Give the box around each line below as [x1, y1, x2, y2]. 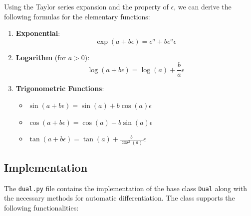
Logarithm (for [15, 52, 66, 62]
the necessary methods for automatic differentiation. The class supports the [4, 193, 235, 203]
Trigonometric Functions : [15, 83, 104, 94]
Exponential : [15, 28, 60, 38]
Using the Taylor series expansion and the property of [4, 1, 169, 11]
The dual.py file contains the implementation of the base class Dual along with [4, 183, 247, 193]
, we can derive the [174, 1, 232, 11]
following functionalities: [4, 202, 79, 213]
